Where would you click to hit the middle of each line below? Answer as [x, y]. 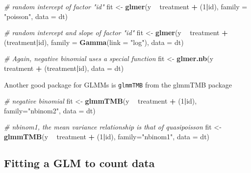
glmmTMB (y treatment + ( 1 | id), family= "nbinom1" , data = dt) [107, 136]
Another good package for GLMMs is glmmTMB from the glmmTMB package [118, 84]
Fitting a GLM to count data [79, 162]
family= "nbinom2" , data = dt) [50, 110]
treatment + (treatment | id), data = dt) [64, 68]
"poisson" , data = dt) [36, 16]
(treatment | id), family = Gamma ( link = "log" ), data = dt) [94, 42]
